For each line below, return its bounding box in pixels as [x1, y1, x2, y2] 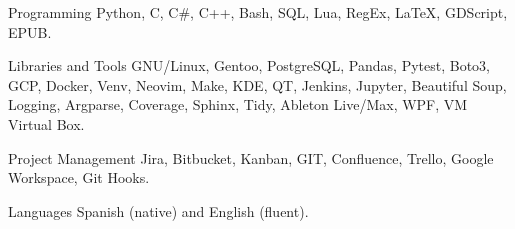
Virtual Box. [8, 113, 85, 134]
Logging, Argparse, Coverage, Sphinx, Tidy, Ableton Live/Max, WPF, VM [8, 94, 468, 115]
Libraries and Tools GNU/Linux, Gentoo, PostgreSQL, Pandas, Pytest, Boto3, [8, 55, 491, 76]
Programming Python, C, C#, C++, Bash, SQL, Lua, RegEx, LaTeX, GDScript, [8, 2, 508, 22]
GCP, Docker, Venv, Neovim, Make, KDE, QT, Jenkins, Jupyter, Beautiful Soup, [8, 74, 507, 95]
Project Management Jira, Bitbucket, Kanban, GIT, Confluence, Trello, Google [8, 147, 494, 168]
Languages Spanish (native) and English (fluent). [8, 200, 309, 221]
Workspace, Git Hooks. [8, 167, 150, 188]
